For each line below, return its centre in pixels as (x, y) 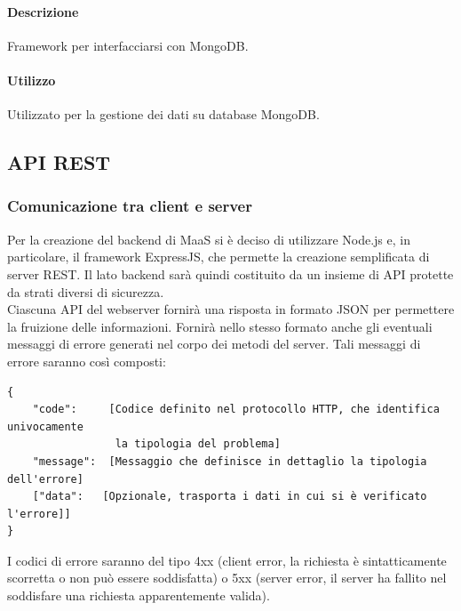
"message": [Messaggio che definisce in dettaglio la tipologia (230, 461)
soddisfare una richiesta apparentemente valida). (139, 595)
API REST (59, 162)
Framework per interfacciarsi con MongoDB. (128, 45)
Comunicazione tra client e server (130, 206)
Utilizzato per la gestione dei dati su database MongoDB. (163, 114)
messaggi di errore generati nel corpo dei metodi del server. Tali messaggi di (214, 344)
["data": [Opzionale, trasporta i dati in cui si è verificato (230, 497)
